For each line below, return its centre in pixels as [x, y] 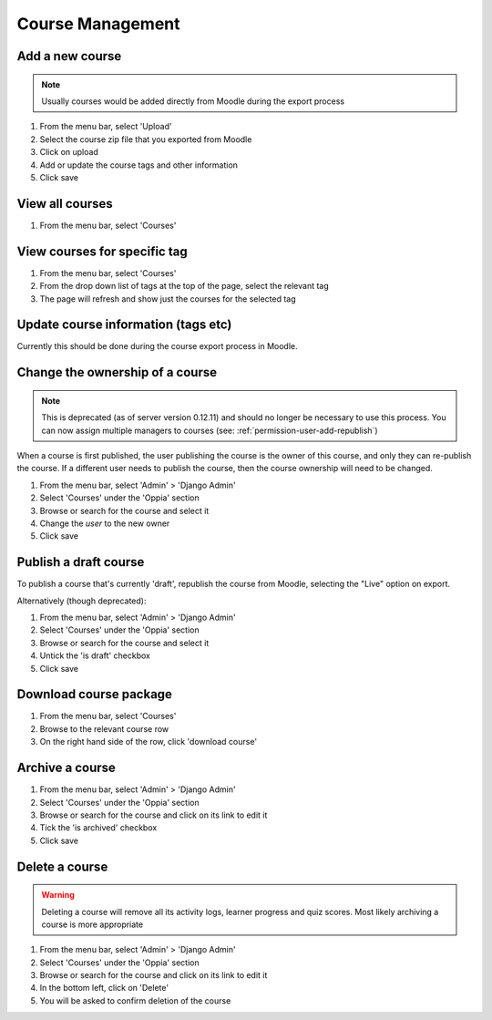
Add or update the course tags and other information [139, 165]
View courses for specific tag [102, 251]
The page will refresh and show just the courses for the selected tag [168, 299]
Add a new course [69, 56]
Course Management [99, 24]
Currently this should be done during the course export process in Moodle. [157, 346]
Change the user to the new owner [105, 523]
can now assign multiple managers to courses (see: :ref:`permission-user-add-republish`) [210, 430]
